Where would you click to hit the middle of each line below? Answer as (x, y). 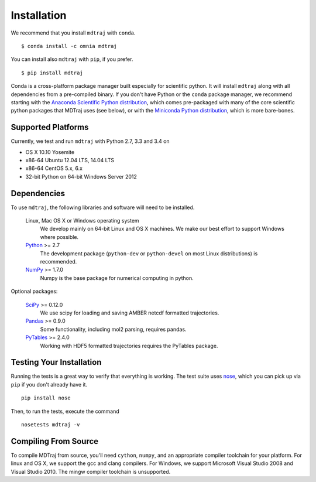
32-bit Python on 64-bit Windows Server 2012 (81, 176)
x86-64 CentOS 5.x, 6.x (54, 168)
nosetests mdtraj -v (51, 424)
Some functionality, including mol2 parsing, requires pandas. (113, 329)
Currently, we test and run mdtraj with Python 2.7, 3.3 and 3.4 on (90, 141)
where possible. (59, 237)
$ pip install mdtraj (52, 73)
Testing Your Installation (56, 362)
